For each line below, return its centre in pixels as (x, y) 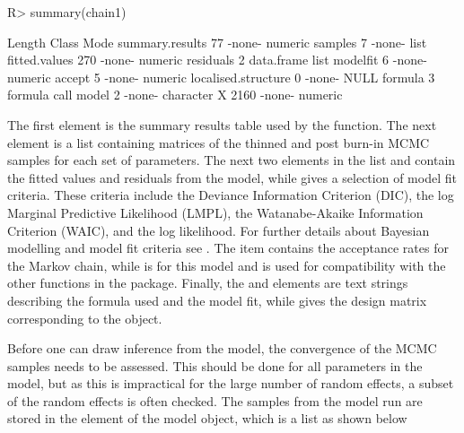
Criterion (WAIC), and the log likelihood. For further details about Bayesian (219, 230)
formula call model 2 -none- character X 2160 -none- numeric (175, 95)
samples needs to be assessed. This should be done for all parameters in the (215, 365)
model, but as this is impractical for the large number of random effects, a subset (231, 383)
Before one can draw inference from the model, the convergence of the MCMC (222, 348)
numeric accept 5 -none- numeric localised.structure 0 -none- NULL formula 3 (221, 77)
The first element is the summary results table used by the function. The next (222, 124)
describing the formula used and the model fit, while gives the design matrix (217, 300)
